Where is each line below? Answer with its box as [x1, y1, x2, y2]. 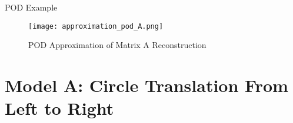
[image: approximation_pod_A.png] [28, 22, 164, 30]
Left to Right [5, 96, 114, 120]
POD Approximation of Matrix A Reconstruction [28, 39, 207, 51]
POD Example [5, 1, 58, 13]
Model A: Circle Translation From [5, 73, 288, 97]
